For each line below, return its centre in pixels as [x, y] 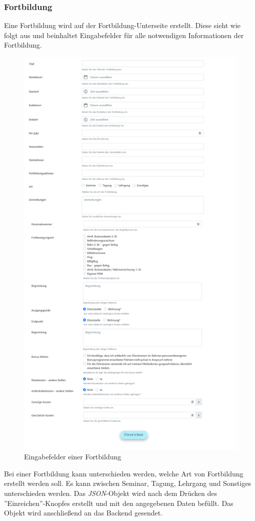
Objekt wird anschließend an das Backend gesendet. [83, 513]
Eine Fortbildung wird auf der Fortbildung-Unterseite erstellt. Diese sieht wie [122, 25]
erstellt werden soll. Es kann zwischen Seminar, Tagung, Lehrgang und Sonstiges [128, 483]
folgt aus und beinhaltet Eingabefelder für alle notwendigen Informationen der [124, 35]
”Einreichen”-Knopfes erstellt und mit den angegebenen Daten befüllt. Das [119, 503]
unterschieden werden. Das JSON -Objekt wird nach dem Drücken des [111, 493]
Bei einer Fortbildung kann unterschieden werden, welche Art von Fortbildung [124, 473]
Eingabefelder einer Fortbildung [73, 457]
